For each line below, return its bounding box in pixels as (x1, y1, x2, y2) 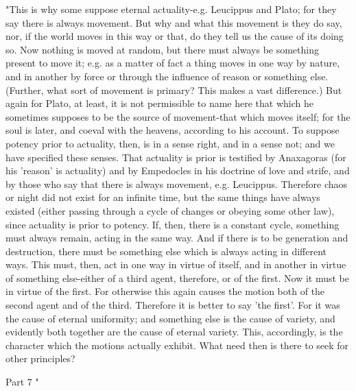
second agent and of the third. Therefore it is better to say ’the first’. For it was (5, 298, 340, 312)
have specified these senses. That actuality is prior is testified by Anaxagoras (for (5, 150, 346, 164)
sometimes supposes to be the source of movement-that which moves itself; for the (5, 109, 351, 123)
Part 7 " (5, 375, 39, 389)
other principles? (5, 351, 75, 366)
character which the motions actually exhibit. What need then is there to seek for (5, 337, 349, 352)
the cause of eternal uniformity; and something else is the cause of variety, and (5, 311, 335, 325)
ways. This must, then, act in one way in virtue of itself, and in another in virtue (5, 257, 346, 272)
